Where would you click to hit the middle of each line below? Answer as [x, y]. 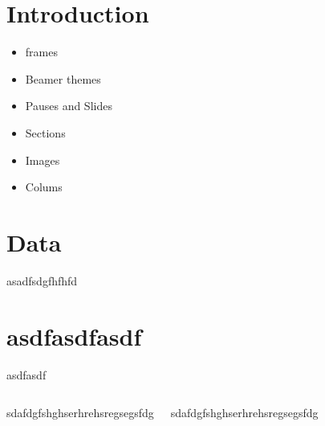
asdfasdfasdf [74, 336]
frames [41, 52]
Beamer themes [63, 78]
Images [43, 160]
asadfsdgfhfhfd [42, 280]
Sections [45, 132]
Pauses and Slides [69, 106]
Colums [44, 187]
